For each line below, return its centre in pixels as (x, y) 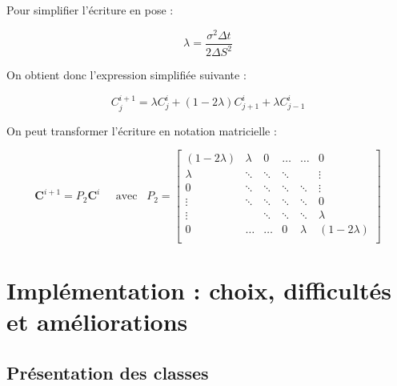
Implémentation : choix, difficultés (199, 289)
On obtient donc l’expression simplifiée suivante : (126, 75)
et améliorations (97, 322)
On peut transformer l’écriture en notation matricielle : (142, 130)
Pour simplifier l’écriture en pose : (90, 10)
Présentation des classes (108, 372)
